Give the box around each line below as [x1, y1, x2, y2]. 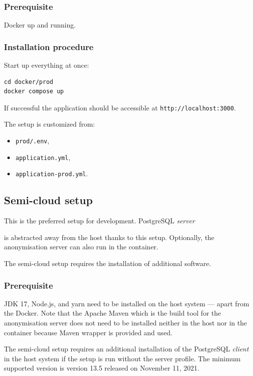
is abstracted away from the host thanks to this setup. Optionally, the [4, 232, 215, 242]
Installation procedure [4, 40, 94, 53]
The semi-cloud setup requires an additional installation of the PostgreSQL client [4, 344, 249, 354]
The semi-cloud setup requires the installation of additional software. [4, 258, 211, 269]
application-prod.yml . [15, 168, 88, 179]
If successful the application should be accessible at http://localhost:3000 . [4, 102, 236, 112]
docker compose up [4, 88, 64, 95]
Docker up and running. [4, 20, 76, 30]
